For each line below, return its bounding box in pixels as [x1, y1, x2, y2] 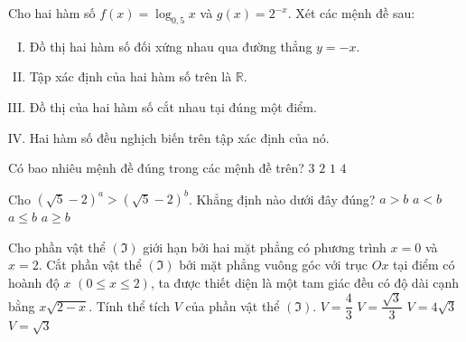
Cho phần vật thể [8, 237, 106, 256]
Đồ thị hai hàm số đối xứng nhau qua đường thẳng [29, 36, 312, 55]
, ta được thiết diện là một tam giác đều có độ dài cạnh [150, 273, 459, 292]
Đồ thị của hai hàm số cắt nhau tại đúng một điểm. [29, 97, 317, 116]
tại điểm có [393, 255, 455, 274]
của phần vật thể [185, 296, 280, 315]
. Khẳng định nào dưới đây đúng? [188, 189, 376, 208]
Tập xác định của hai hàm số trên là [29, 67, 232, 86]
